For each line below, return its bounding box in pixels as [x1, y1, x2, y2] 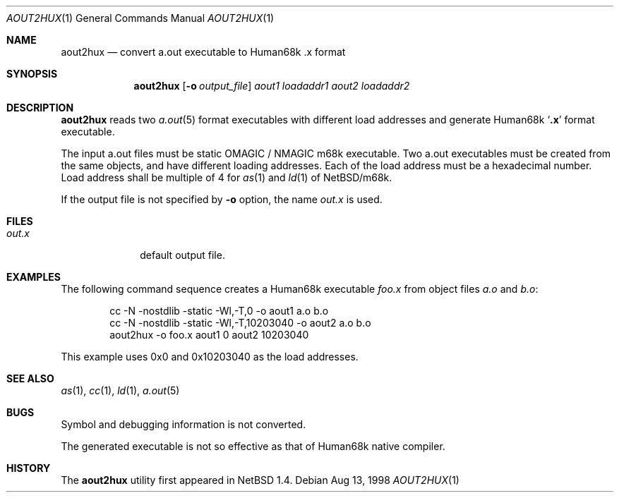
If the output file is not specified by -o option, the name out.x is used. [61, 193, 383, 205]
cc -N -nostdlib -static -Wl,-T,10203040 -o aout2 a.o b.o [109, 317, 371, 329]
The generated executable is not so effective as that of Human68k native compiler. [61, 440, 445, 452]
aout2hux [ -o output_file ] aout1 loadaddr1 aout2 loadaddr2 [133, 80, 410, 92]
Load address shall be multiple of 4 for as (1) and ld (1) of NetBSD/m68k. [61, 171, 392, 183]
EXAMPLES [6, 271, 61, 283]
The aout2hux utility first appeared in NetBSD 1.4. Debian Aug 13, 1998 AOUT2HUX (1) [61, 474, 459, 486]
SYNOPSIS [6, 68, 58, 80]
